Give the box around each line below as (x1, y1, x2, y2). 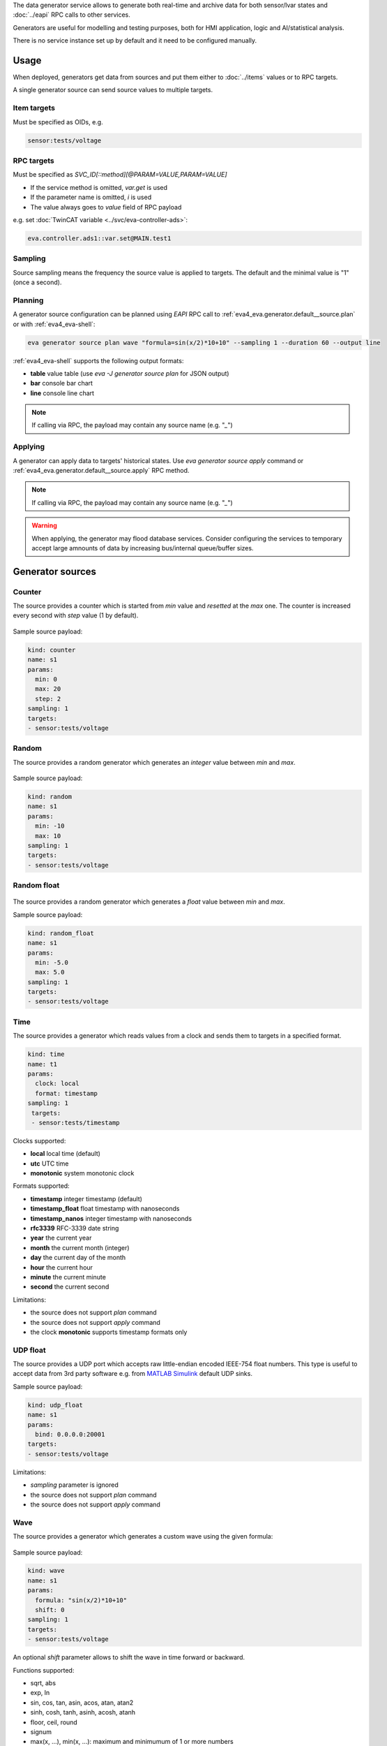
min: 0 (35, 675, 58, 684)
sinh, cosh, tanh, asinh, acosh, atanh (30, 1708, 136, 1717)
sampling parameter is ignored (30, 1481, 119, 1489)
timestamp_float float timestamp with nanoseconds (30, 1205, 180, 1213)
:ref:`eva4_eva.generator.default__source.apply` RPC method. (13, 466, 190, 474)
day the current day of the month (30, 1254, 126, 1262)
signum (30, 1727, 52, 1736)
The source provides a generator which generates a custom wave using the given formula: (13, 1532, 273, 1541)
